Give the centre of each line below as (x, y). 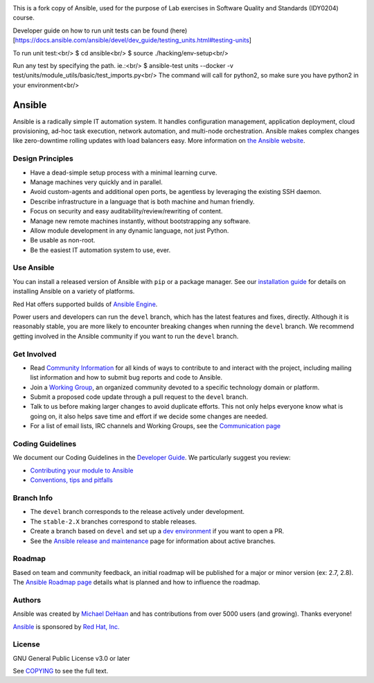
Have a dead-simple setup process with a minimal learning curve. (124, 172)
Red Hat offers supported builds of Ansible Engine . (85, 304)
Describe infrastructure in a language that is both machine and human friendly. (143, 202)
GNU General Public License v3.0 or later (71, 658)
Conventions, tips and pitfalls (72, 480)
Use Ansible (34, 268)
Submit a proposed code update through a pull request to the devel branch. (139, 397)
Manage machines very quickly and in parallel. (96, 182)
